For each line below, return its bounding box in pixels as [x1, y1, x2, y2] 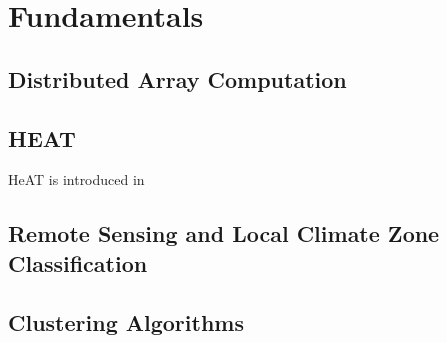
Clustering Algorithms [8, 306, 244, 337]
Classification [8, 247, 148, 278]
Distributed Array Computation [8, 63, 347, 94]
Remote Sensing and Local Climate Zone [8, 218, 440, 249]
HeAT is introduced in [8, 169, 145, 190]
